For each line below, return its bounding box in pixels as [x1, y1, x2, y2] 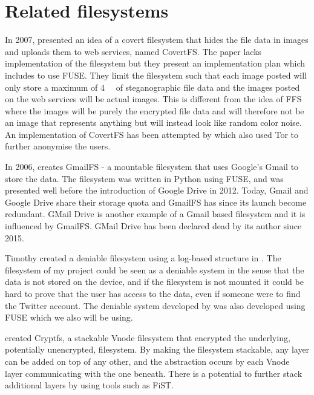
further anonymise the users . [5, 140, 111, 152]
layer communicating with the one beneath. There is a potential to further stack [5, 367, 303, 379]
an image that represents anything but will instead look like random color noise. [5, 116, 302, 129]
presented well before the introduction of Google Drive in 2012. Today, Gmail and [5, 184, 309, 197]
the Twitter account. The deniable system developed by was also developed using [5, 299, 306, 312]
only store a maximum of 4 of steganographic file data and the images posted [5, 80, 300, 93]
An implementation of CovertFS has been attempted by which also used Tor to [5, 128, 299, 140]
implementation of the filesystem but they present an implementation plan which [5, 57, 306, 70]
